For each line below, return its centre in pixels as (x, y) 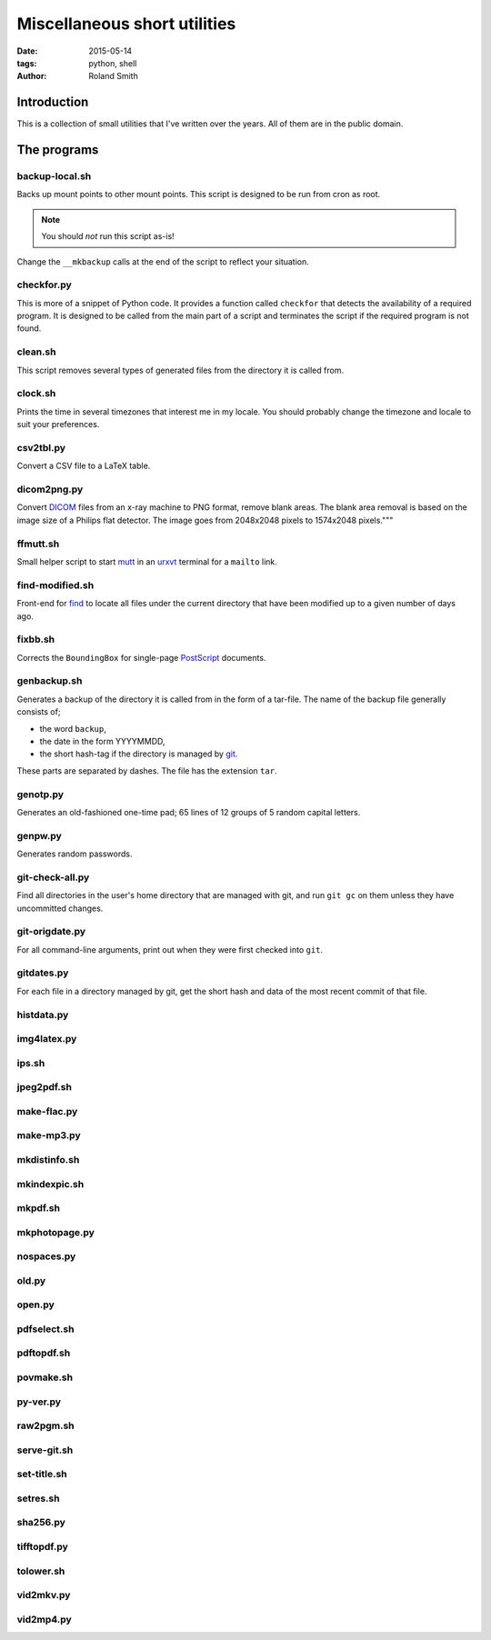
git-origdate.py (51, 932)
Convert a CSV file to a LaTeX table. (84, 466)
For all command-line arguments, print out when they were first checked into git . (170, 949)
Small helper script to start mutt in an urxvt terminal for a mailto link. (147, 561)
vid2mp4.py (44, 1619)
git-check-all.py (53, 877)
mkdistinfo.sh (48, 1159)
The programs (58, 150)
